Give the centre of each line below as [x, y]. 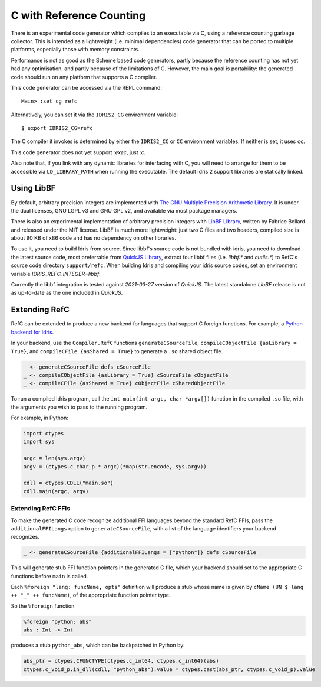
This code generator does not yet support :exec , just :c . [78, 152]
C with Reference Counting [78, 15]
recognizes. [25, 537]
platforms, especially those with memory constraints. [75, 50]
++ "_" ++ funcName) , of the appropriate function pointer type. [91, 595]
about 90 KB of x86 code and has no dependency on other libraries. [94, 238]
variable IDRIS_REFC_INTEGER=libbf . [56, 274]
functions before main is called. [49, 576]
